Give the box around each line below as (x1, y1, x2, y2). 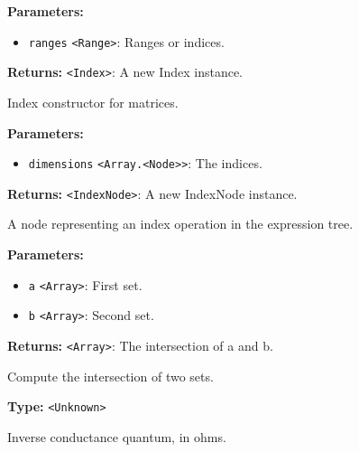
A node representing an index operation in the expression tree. (7, 214, 354, 233)
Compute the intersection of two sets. (7, 366, 214, 385)
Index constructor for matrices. (7, 92, 179, 111)
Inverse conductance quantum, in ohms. (7, 427, 226, 446)
